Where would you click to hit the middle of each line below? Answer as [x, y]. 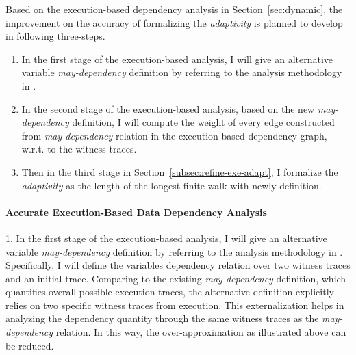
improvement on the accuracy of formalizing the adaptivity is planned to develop [174, 22]
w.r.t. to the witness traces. [79, 149]
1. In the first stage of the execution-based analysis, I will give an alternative [166, 238]
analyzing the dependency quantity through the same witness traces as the [162, 318]
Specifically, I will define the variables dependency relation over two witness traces [178, 265]
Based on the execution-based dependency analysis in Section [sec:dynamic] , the [174, 9]
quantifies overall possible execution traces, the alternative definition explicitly [170, 292]
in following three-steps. [55, 36]
